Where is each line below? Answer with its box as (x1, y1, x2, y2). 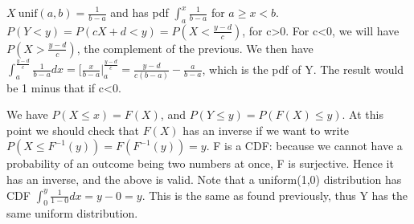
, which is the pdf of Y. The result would (202, 60, 404, 77)
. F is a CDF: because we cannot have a (206, 137, 403, 154)
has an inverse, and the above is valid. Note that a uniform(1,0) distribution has (6, 171, 402, 187)
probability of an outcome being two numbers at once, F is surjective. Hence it (6, 155, 394, 172)
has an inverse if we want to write (182, 121, 350, 138)
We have (6, 106, 48, 123)
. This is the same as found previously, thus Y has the (141, 186, 408, 203)
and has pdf (110, 4, 169, 20)
